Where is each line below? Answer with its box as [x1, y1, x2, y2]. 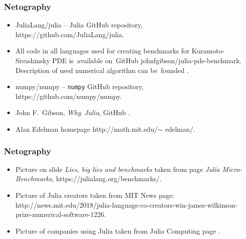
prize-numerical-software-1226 [15, 209, 104, 219]
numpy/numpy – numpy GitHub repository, [15, 81, 144, 92]
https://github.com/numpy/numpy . [15, 91, 122, 101]
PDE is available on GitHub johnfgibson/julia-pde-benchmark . [52, 55, 242, 65]
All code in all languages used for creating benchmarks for [15, 46, 190, 56]
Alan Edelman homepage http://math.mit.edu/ [15, 124, 158, 134]
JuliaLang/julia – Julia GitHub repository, [15, 20, 143, 30]
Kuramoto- [191, 46, 225, 56]
